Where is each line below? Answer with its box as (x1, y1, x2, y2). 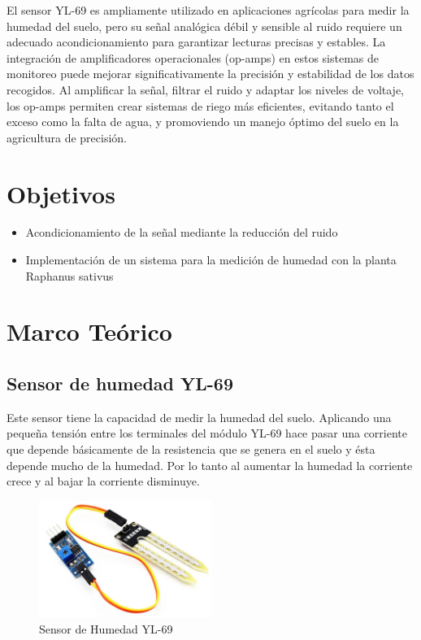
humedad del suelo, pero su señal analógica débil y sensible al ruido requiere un (7, 17, 402, 34)
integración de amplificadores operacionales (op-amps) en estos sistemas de (7, 49, 380, 66)
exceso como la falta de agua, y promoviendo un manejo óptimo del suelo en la (7, 113, 399, 130)
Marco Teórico (7, 315, 172, 348)
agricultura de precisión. (7, 128, 127, 146)
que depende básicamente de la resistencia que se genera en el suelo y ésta (7, 441, 375, 458)
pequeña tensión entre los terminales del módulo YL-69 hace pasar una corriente (7, 424, 408, 442)
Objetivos (7, 176, 115, 210)
